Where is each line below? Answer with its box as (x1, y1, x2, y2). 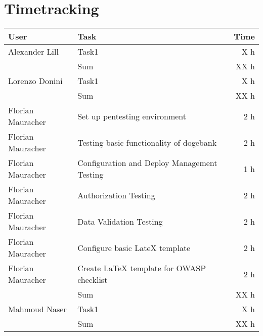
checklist (77, 274, 108, 286)
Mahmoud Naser (8, 303, 67, 315)
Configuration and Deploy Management (77, 157, 217, 169)
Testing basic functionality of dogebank (77, 136, 217, 148)
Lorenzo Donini (8, 75, 63, 87)
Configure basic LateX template (77, 241, 191, 254)
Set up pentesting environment (77, 110, 187, 122)
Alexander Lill (8, 46, 59, 58)
